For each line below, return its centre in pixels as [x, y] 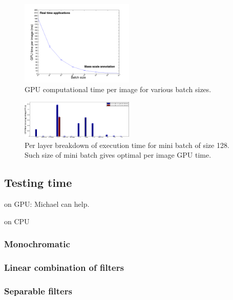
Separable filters [38, 291]
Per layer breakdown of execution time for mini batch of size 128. [127, 145]
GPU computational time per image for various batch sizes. [118, 89]
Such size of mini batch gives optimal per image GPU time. [118, 155]
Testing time [38, 183]
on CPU [17, 221]
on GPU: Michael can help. [47, 204]
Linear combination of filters [64, 267]
